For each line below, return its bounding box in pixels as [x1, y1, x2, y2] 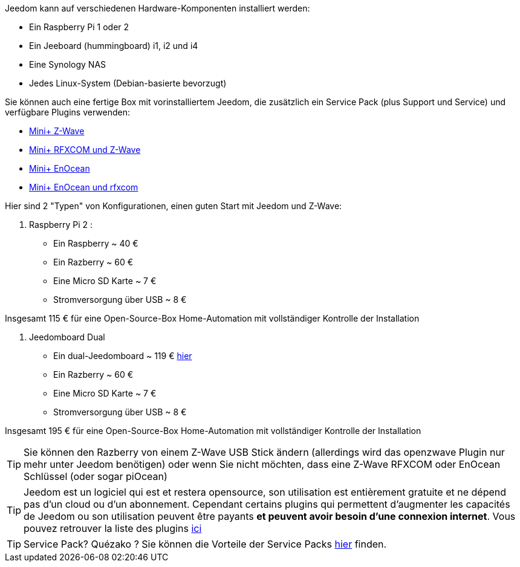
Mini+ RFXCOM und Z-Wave [29, 144, 141, 155]
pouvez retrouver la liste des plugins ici [24, 522, 202, 534]
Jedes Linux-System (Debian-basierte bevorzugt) [29, 78, 227, 88]
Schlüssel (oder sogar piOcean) [24, 470, 167, 482]
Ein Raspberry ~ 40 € [53, 238, 138, 248]
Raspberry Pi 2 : [29, 219, 93, 230]
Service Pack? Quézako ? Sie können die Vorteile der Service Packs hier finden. [24, 538, 387, 550]
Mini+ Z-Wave [29, 126, 85, 136]
